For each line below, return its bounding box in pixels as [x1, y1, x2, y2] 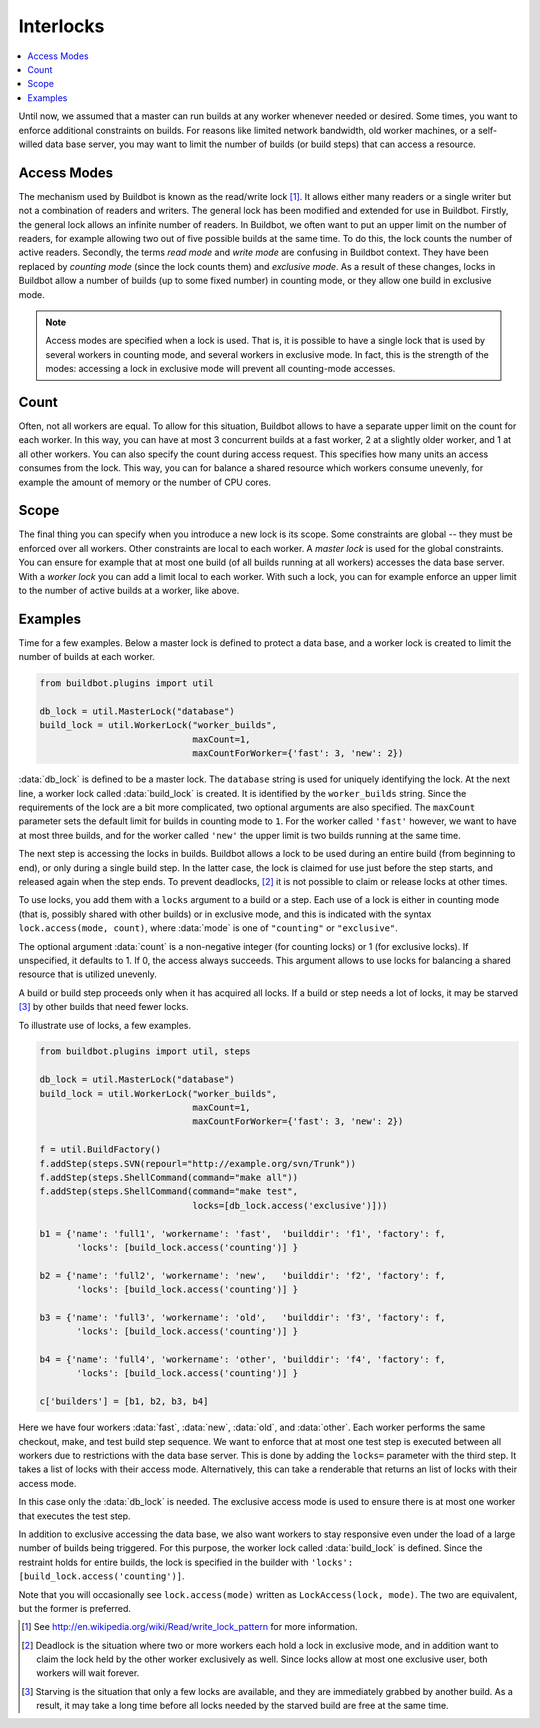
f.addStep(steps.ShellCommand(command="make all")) [39, 1172, 299, 1183]
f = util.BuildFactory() [39, 1144, 162, 1155]
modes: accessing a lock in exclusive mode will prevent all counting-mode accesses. [45, 363, 396, 375]
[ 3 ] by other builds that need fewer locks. [18, 1001, 189, 1013]
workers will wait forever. [36, 1667, 140, 1679]
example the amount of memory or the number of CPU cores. [18, 476, 272, 488]
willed [18, 138, 44, 150]
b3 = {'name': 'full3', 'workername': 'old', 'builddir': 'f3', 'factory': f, [39, 1311, 446, 1323]
